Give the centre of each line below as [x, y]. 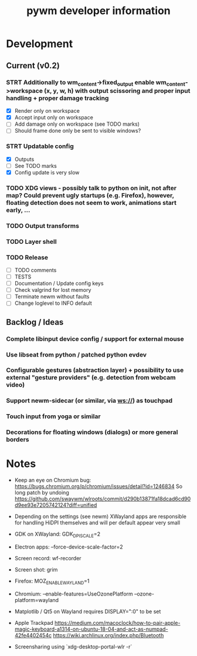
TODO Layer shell [31, 241]
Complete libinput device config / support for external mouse [95, 339]
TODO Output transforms [43, 226]
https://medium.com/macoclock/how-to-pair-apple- [118, 623]
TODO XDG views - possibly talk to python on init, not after [91, 188]
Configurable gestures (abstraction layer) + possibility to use [95, 370]
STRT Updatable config [40, 146]
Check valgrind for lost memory [53, 290]
